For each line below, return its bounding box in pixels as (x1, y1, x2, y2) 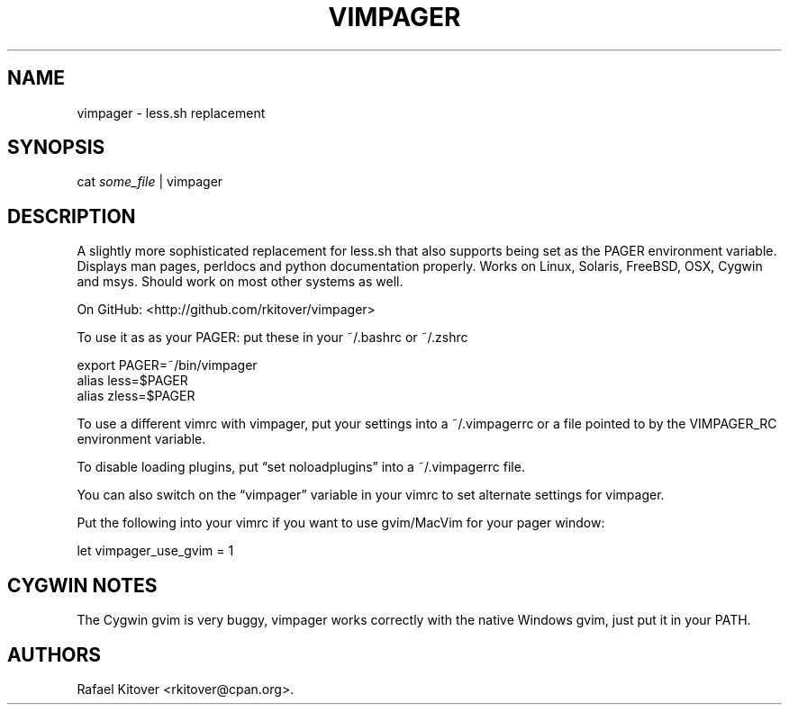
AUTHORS (7, 643, 102, 666)
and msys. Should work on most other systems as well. (77, 274, 404, 290)
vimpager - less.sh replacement (77, 104, 266, 121)
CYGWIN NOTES (7, 573, 158, 597)
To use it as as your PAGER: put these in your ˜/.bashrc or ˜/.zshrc (77, 329, 468, 346)
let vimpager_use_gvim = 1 (77, 543, 234, 559)
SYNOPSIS (7, 136, 105, 159)
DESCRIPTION (7, 204, 136, 228)
